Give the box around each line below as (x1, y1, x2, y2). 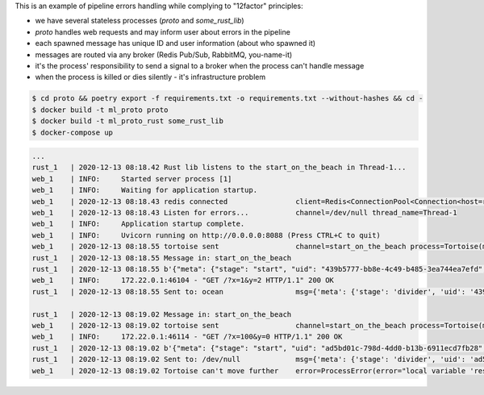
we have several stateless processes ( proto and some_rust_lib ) (35, 16, 245, 26)
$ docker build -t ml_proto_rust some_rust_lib (31, 117, 223, 126)
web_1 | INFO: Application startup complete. (31, 219, 245, 229)
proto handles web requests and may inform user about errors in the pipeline (35, 27, 290, 36)
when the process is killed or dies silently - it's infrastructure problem (35, 73, 266, 82)
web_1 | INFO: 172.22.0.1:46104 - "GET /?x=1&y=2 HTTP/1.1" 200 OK (31, 276, 335, 285)
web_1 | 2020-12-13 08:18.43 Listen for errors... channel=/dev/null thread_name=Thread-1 (31, 208, 457, 218)
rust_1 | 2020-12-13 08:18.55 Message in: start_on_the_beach (31, 253, 292, 262)
